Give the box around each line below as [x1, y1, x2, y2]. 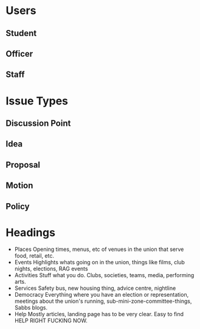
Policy [5, 201, 30, 211]
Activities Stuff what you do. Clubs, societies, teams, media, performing [14, 272, 195, 279]
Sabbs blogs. [14, 304, 48, 311]
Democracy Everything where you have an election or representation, [14, 291, 189, 298]
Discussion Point [5, 118, 71, 128]
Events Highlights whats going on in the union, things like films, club [14, 259, 185, 266]
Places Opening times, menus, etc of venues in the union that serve [14, 245, 184, 253]
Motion [5, 181, 33, 191]
